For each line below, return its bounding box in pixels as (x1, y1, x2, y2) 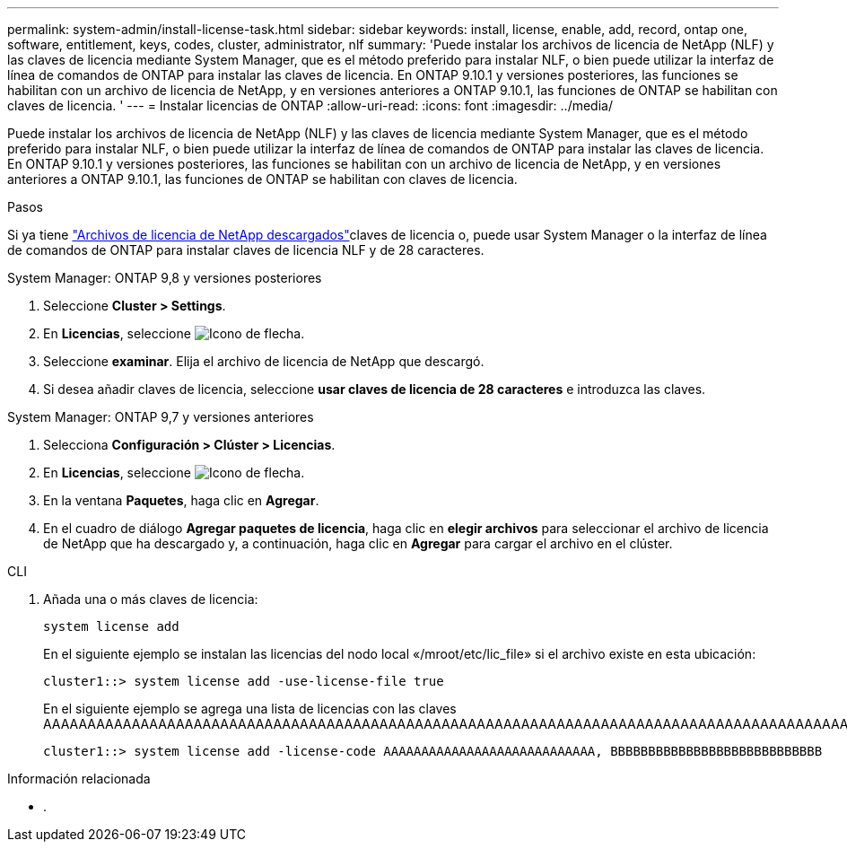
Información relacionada (7, 771, 151, 786)
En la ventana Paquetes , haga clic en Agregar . (43, 493, 319, 508)
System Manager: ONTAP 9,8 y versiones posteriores (7, 270, 322, 285)
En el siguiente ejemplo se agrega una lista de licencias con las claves (43, 701, 457, 716)
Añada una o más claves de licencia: (43, 591, 258, 607)
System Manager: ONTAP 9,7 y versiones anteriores (7, 409, 314, 424)
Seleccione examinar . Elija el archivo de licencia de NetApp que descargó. (43, 354, 485, 369)
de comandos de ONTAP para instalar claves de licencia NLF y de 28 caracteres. (7, 242, 485, 258)
